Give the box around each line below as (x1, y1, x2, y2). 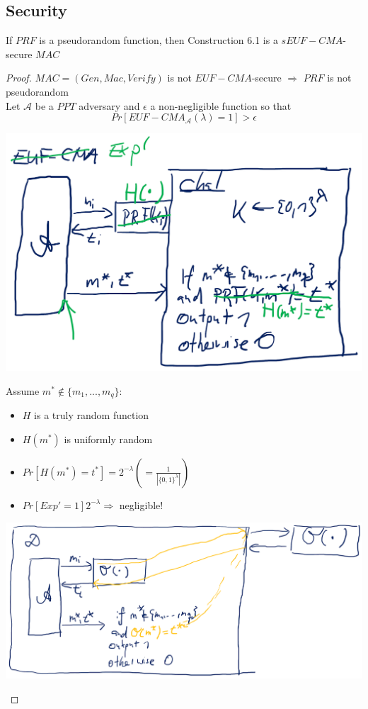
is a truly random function (34, 408, 149, 423)
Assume (6, 383, 40, 398)
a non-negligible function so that (150, 98, 292, 113)
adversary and (79, 98, 140, 113)
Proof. (6, 70, 32, 85)
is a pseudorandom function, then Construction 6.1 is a (39, 33, 278, 48)
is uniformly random (64, 431, 153, 446)
